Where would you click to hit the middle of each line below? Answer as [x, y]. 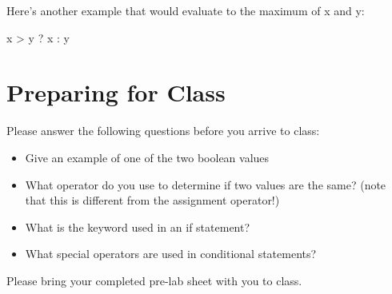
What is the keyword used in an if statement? [138, 226]
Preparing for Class [116, 92]
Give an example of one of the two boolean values [147, 157]
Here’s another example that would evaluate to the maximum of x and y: [186, 10]
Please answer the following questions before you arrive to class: [163, 131]
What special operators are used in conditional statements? [171, 254]
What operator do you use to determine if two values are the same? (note [206, 184]
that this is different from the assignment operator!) [152, 200]
